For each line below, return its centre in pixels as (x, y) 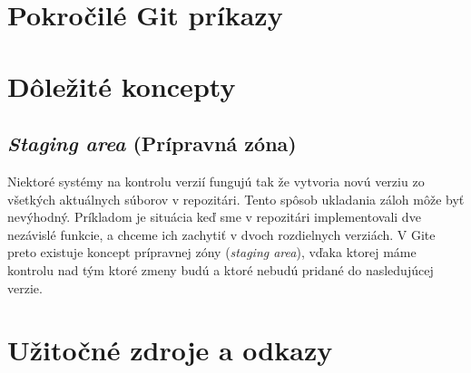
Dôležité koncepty (122, 86)
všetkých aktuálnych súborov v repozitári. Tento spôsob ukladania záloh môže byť (236, 199)
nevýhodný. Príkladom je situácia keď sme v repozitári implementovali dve (214, 217)
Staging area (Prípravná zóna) (152, 143)
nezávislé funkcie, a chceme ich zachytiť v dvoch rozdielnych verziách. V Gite (221, 234)
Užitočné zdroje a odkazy (170, 350)
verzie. (25, 287)
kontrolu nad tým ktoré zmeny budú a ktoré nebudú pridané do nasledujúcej (221, 269)
